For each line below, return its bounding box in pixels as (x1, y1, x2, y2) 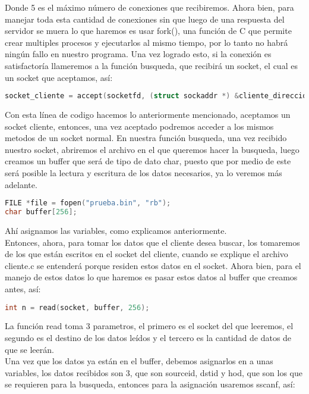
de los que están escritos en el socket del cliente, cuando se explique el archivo (5, 248, 288, 260)
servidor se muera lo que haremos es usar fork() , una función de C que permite (5, 24, 292, 37)
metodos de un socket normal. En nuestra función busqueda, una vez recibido (5, 132, 287, 144)
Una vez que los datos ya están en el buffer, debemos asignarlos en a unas (5, 355, 273, 367)
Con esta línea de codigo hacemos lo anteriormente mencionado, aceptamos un (5, 108, 291, 121)
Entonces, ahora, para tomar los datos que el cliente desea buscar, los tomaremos (5, 236, 300, 248)
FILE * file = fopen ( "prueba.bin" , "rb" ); (5, 199, 171, 208)
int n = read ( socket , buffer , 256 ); (5, 303, 150, 312)
